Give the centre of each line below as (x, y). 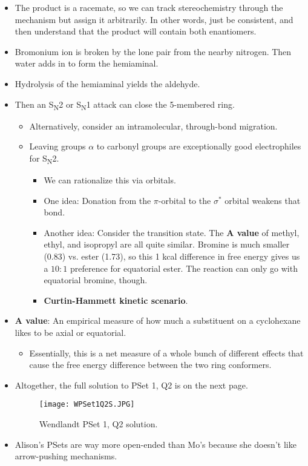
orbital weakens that (263, 200)
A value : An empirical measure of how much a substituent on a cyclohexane (158, 320)
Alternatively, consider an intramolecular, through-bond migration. (153, 126)
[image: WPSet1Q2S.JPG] (87, 405)
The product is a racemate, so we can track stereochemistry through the (149, 7)
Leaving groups (57, 146)
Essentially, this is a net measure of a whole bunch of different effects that (166, 353)
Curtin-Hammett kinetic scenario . (116, 300)
